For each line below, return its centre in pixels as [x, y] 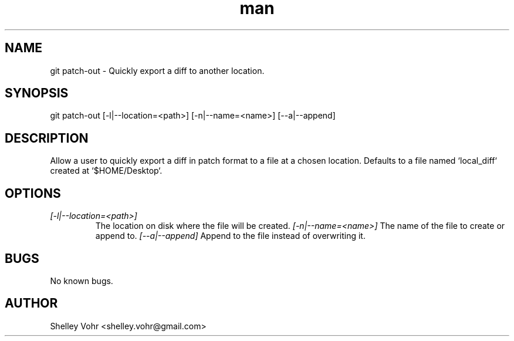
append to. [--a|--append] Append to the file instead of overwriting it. [230, 236]
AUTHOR [31, 303]
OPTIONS [33, 193]
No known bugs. [82, 281]
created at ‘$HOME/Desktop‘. [106, 171]
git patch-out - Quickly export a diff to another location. [157, 70]
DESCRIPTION [47, 138]
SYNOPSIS [37, 93]
